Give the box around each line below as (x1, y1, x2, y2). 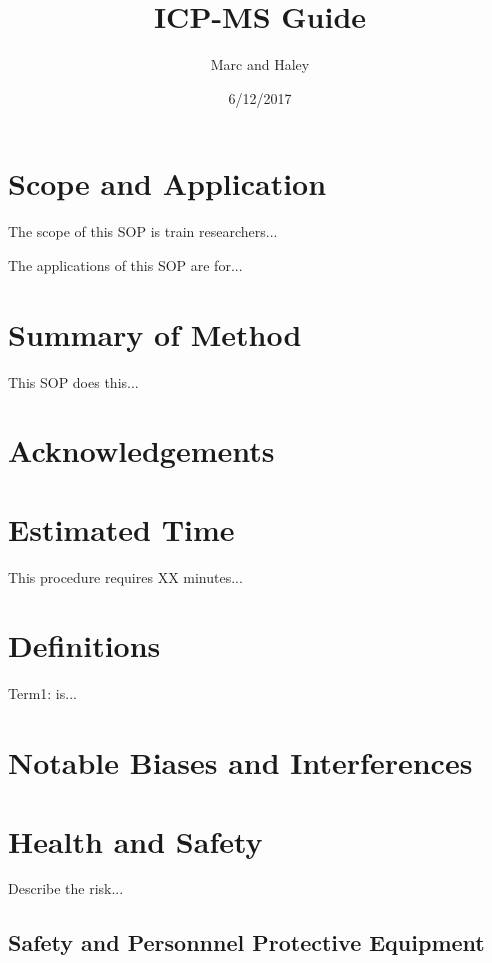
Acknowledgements (8, 430, 275, 471)
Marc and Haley (210, 54, 310, 75)
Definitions (8, 625, 161, 666)
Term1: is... (8, 683, 77, 704)
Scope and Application (8, 163, 327, 204)
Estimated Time (8, 508, 235, 549)
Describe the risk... (8, 878, 124, 899)
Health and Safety (8, 820, 263, 861)
